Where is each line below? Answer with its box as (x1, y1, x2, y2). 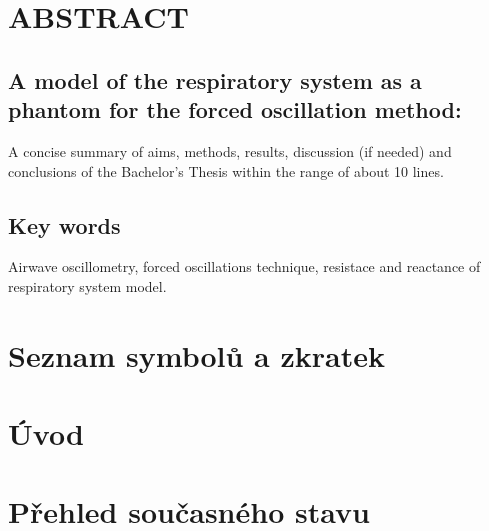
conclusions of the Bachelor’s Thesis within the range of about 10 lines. (8, 160, 444, 181)
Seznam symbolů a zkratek (8, 334, 385, 375)
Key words (8, 209, 121, 240)
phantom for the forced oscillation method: (8, 94, 462, 125)
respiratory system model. (8, 275, 167, 296)
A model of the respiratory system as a (8, 64, 422, 95)
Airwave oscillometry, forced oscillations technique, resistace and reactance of (8, 256, 481, 277)
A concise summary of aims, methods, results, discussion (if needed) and (8, 140, 452, 161)
